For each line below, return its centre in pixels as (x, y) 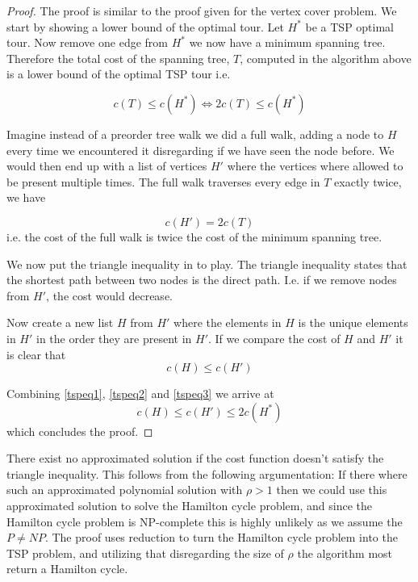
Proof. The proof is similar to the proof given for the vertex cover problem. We (202, 10)
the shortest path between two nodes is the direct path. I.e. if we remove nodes (202, 280)
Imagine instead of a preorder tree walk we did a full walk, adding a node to (195, 134)
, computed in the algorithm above (326, 58)
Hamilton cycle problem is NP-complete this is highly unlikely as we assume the (205, 521)
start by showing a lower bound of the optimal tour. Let (145, 26)
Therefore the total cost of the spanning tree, (118, 58)
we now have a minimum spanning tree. (287, 42)
